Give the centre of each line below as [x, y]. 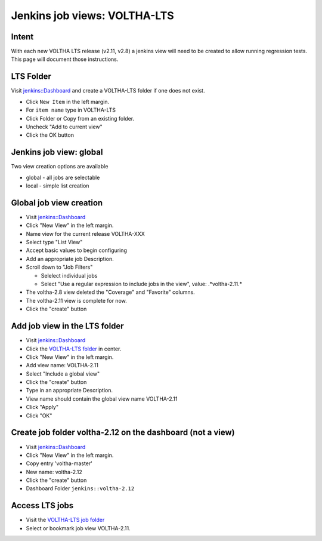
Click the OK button [50, 135]
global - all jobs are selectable [63, 177]
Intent [22, 37]
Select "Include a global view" [63, 374]
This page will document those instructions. [65, 59]
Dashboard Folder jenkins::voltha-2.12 [80, 488]
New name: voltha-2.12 [54, 472]
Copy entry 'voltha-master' [59, 463]
